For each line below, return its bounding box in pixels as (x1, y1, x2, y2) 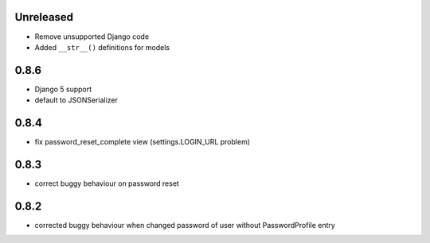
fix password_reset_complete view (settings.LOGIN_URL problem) (34, 137, 251, 147)
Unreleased (14, 10, 74, 24)
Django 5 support (34, 84, 92, 94)
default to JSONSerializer (34, 95, 119, 105)
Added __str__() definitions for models (34, 42, 170, 52)
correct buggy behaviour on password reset (34, 179, 179, 188)
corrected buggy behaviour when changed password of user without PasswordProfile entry (34, 220, 336, 229)
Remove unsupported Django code (34, 32, 150, 41)
